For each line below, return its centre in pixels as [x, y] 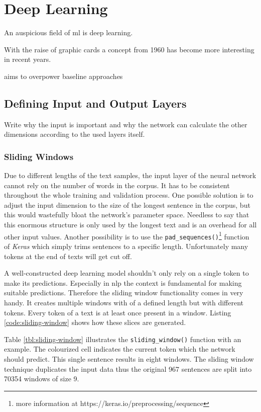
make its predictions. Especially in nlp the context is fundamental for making [123, 282]
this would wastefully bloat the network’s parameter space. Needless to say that [127, 215]
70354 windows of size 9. [42, 379]
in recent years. [28, 59]
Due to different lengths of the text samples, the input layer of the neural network [130, 175]
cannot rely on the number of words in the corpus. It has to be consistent [117, 185]
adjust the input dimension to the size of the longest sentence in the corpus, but [127, 204]
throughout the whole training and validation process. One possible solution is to [129, 195]
